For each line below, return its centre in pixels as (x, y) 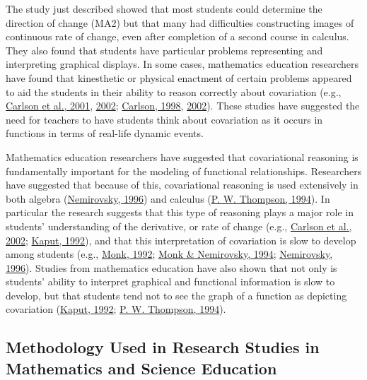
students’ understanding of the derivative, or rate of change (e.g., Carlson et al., (179, 226)
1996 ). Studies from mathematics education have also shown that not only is (171, 267)
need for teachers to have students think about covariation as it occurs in (164, 119)
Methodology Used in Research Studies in (163, 347)
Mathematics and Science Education (141, 368)
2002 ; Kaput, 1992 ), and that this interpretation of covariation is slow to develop (181, 240)
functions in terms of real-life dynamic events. (105, 133)
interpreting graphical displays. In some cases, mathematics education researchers (182, 64)
